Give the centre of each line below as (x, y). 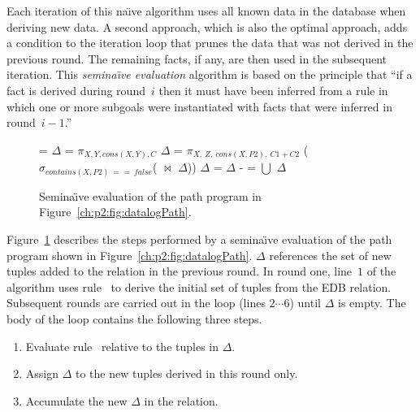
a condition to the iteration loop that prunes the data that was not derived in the (210, 43)
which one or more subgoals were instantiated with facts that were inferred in (199, 106)
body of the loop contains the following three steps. (134, 318)
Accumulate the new (76, 400)
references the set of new (330, 255)
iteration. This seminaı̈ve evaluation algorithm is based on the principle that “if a (210, 74)
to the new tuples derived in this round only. (187, 373)
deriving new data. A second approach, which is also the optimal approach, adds (207, 26)
